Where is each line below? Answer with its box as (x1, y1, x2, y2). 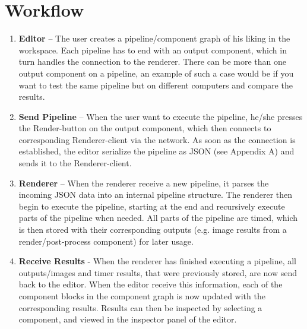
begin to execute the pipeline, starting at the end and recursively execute (18, 200, 285, 212)
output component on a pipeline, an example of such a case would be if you (18, 67, 294, 79)
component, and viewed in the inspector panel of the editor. (18, 313, 237, 325)
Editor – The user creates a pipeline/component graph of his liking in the (18, 32, 290, 45)
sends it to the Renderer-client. (18, 157, 132, 169)
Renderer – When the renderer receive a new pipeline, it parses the (18, 176, 269, 189)
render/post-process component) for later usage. (18, 235, 194, 247)
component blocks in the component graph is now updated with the (18, 290, 265, 302)
